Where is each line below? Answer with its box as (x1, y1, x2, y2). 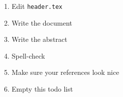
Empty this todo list (11, 84, 73, 94)
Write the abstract (11, 34, 67, 44)
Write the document (11, 17, 72, 28)
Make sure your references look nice (11, 67, 119, 77)
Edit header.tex (11, 1, 62, 11)
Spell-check (11, 50, 45, 61)
